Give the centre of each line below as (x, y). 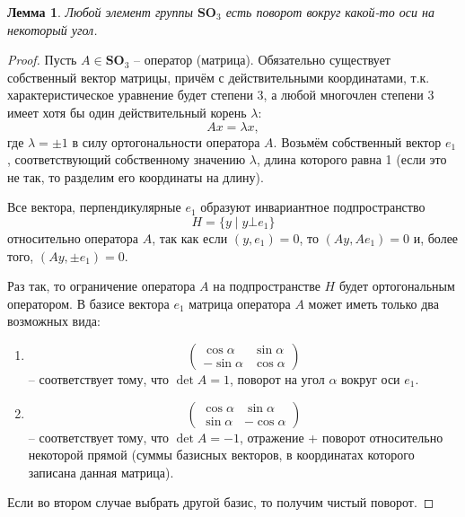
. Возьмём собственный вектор (357, 141)
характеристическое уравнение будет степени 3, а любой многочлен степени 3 (221, 95)
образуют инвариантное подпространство (313, 207)
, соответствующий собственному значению (127, 159)
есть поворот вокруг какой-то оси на (330, 12)
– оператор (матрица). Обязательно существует (262, 60)
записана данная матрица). (101, 472)
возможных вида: (54, 321)
